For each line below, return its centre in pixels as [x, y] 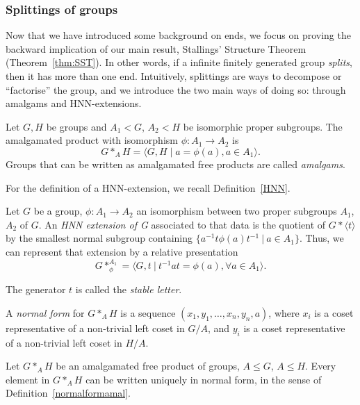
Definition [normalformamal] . [68, 393]
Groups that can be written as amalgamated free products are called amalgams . [175, 164]
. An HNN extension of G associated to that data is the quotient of [182, 224]
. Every [321, 366]
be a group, [58, 211]
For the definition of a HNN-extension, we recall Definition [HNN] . [148, 187]
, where [284, 312]
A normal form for [45, 312]
